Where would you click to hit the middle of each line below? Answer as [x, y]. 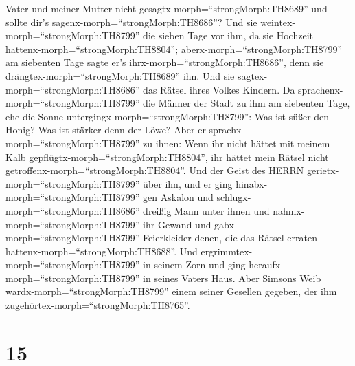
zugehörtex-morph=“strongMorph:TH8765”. [98, 305]
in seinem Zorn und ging [194, 265]
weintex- [278, 22]
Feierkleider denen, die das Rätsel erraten [230, 238]
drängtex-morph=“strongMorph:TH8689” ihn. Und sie [120, 75]
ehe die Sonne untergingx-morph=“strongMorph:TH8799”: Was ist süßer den [168, 116]
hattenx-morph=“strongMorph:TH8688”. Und [102, 251]
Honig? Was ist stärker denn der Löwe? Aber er [106, 130]
